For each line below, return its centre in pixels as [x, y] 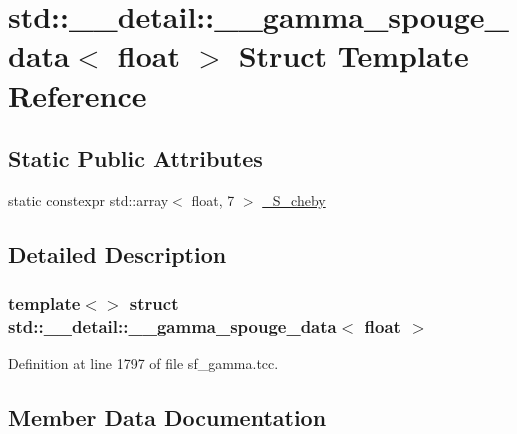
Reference [77, 94]
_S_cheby [294, 199]
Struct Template [353, 55]
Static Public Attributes [135, 158]
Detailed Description [117, 253]
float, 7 [213, 199]
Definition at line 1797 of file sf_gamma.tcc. [143, 363]
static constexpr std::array [88, 199]
